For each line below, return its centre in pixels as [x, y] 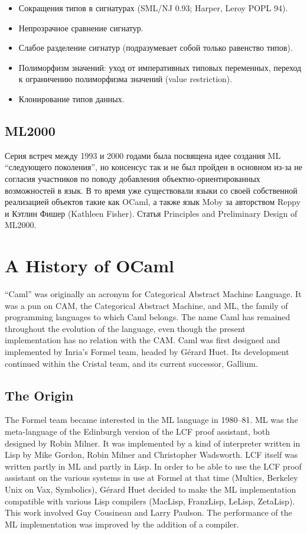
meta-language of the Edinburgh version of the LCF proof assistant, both [138, 431]
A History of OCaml [90, 266]
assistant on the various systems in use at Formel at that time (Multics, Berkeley [151, 478]
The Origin [39, 395]
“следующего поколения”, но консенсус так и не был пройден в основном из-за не [154, 167]
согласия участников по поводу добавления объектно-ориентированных [133, 178]
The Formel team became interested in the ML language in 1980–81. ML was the [151, 420]
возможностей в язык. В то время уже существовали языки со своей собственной [151, 190]
